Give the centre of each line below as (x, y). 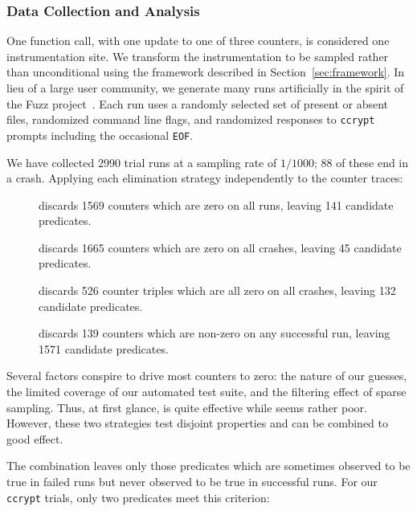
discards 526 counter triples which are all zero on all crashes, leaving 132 (217, 290)
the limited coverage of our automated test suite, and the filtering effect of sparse (206, 392)
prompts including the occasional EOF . (100, 135)
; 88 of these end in (361, 162)
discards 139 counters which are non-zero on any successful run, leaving (215, 333)
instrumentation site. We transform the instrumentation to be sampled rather (198, 56)
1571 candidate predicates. (104, 348)
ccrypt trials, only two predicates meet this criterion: (138, 497)
